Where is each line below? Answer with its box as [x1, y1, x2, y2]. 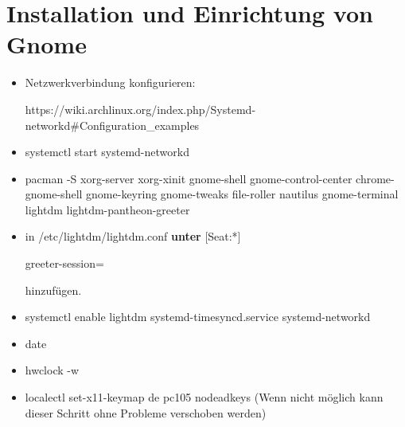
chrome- [356, 170, 395, 186]
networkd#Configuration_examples [25, 116, 200, 133]
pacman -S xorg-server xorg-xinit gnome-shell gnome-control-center [25, 170, 352, 186]
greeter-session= [25, 255, 104, 272]
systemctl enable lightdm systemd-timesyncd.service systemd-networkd [25, 308, 371, 325]
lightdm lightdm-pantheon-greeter [25, 201, 190, 217]
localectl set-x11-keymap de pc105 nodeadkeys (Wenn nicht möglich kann [25, 389, 384, 405]
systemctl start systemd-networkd [25, 143, 189, 160]
